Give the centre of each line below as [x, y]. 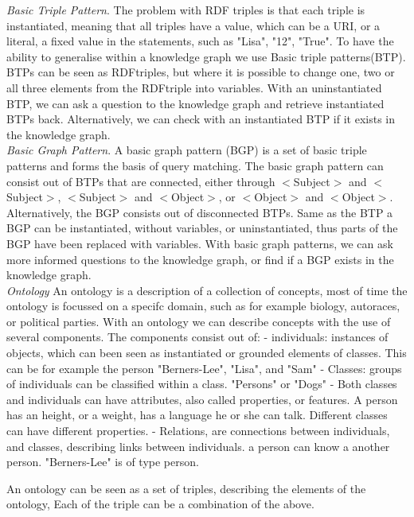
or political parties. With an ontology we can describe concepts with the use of [199, 321]
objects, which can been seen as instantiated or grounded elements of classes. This [207, 353]
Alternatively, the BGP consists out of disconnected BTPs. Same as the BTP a [200, 212]
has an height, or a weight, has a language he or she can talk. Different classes [197, 415]
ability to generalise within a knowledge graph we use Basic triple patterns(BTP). [206, 56]
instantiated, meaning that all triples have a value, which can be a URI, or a [193, 25]
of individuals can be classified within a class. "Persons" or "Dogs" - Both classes [202, 384]
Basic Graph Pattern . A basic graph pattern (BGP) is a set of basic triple [187, 150]
